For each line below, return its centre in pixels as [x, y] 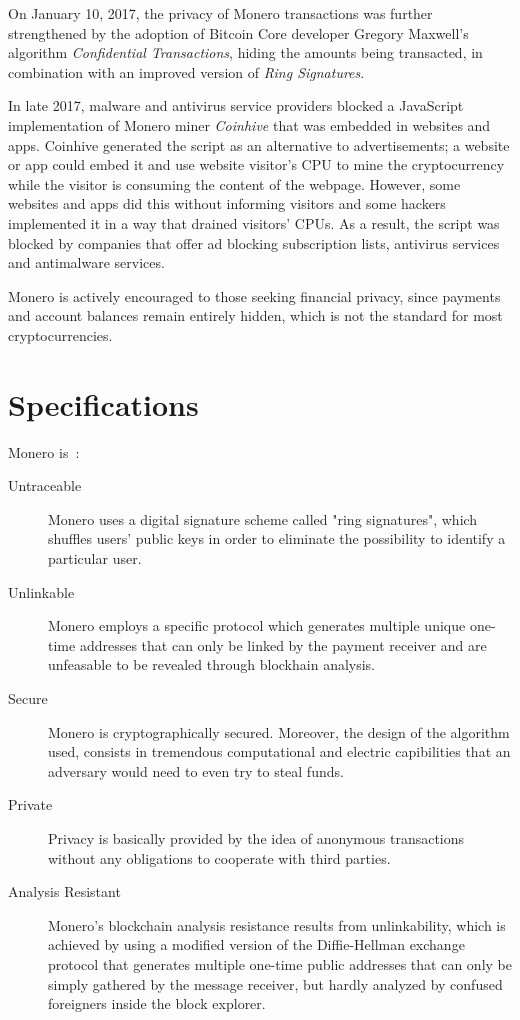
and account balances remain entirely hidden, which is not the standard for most [255, 315]
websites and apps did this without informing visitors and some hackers [227, 203]
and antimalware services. [86, 262]
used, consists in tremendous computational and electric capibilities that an [279, 751]
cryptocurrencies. [60, 334]
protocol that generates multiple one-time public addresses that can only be [280, 963]
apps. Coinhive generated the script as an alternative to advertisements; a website [259, 144]
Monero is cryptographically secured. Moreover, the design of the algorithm [279, 731]
